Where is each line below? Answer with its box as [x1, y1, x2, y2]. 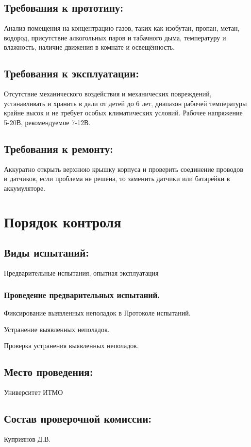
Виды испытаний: [4, 245, 89, 260]
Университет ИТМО [4, 387, 63, 397]
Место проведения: [4, 364, 93, 379]
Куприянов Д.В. [4, 433, 51, 444]
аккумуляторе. [4, 183, 46, 193]
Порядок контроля [4, 211, 121, 231]
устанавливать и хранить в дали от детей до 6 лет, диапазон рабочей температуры [4, 98, 247, 108]
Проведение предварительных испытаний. [4, 288, 160, 300]
